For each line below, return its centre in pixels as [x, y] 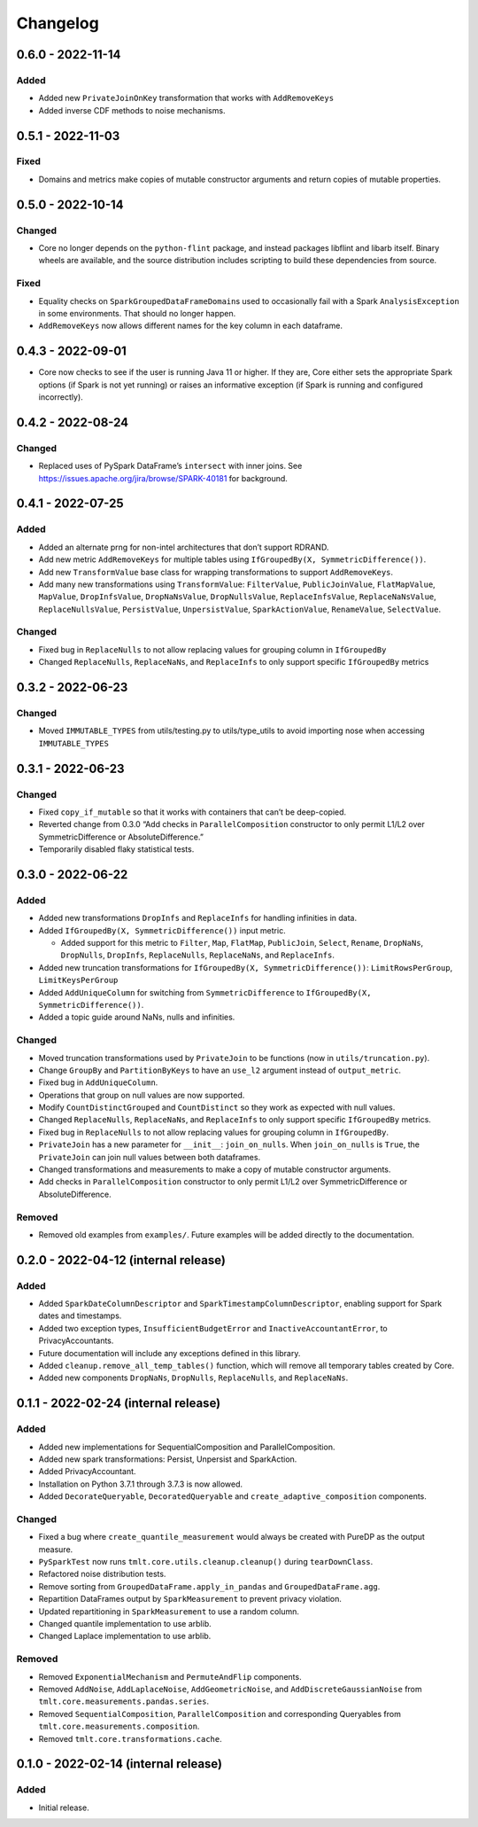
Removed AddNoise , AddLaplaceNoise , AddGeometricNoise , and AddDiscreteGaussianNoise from [230, 1689]
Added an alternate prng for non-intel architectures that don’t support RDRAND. [184, 547]
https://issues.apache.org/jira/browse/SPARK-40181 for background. [163, 478]
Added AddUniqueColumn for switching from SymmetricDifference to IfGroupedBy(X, [205, 992]
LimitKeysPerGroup [78, 980]
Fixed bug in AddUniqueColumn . [98, 1082]
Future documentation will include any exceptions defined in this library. [170, 1353]
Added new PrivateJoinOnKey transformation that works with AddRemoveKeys [186, 98]
